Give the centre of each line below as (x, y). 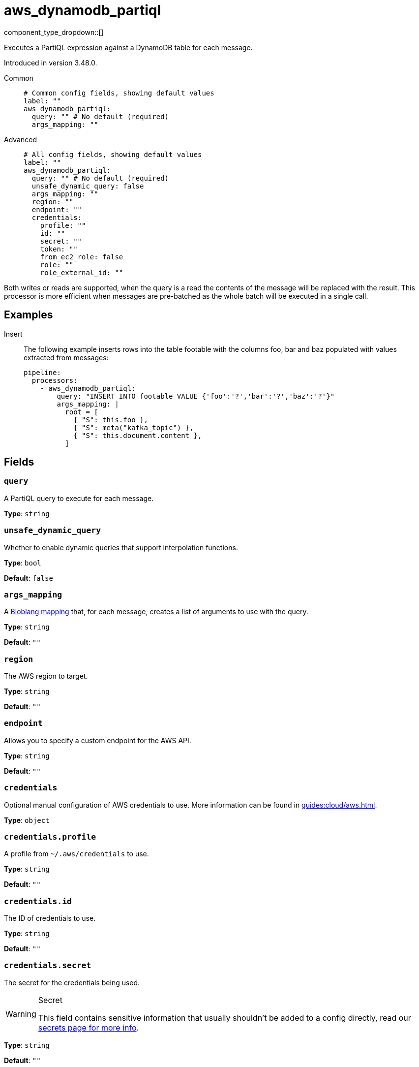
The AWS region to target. (46, 676)
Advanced (20, 139)
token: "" (59, 249)
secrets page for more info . (89, 1027)
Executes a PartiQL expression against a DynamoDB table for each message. (128, 47)
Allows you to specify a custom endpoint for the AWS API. (98, 740)
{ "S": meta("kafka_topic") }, (134, 427)
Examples (29, 315)
